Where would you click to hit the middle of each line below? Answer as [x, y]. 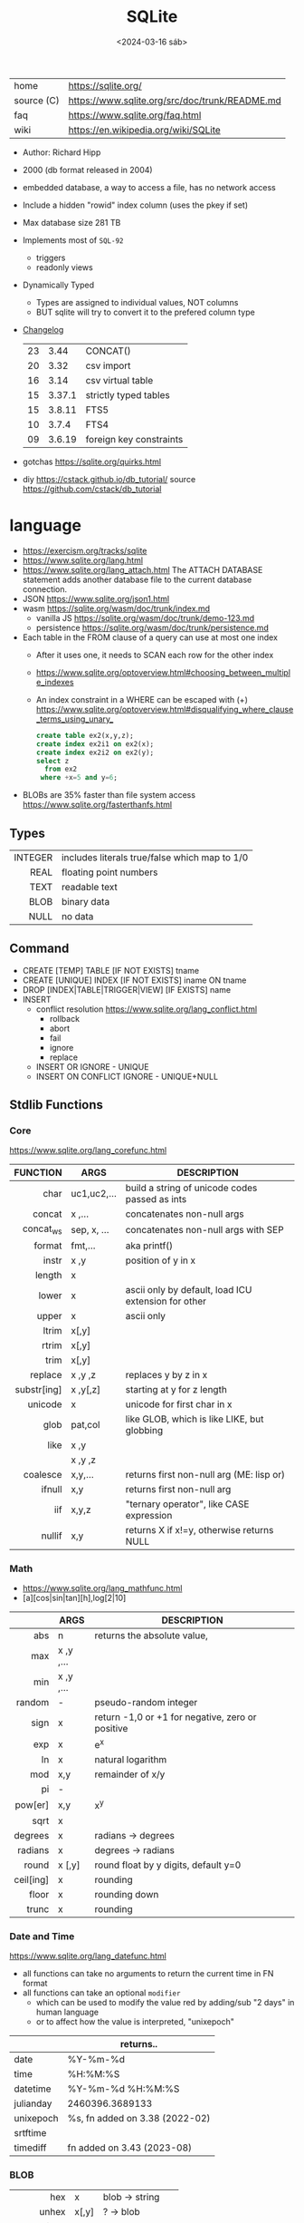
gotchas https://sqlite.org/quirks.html [92, 461]
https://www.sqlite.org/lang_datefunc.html [88, 1956]
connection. [45, 589]
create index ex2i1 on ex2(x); [95, 744]
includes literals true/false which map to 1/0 [155, 857]
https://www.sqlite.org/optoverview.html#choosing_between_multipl [163, 672]
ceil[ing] [32, 1879]
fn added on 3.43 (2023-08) [130, 2148]
